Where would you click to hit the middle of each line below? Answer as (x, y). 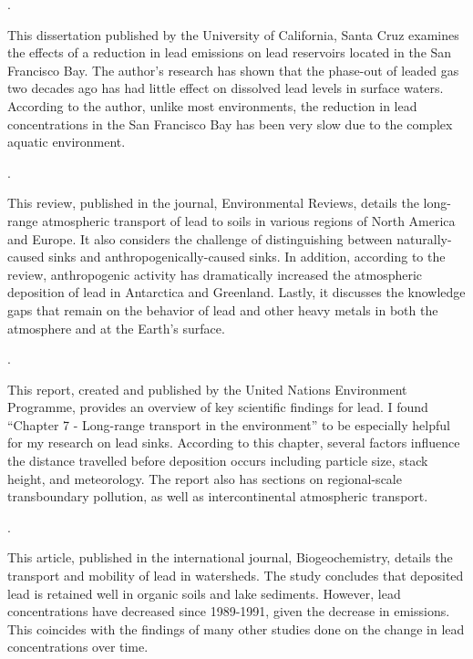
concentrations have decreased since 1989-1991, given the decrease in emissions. (229, 611)
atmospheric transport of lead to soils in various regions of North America (249, 220)
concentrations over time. (78, 647)
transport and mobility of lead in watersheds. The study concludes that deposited (236, 576)
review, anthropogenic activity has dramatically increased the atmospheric (215, 274)
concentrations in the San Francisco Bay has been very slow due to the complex (230, 124)
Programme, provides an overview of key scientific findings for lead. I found (218, 407)
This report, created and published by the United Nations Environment (207, 389)
